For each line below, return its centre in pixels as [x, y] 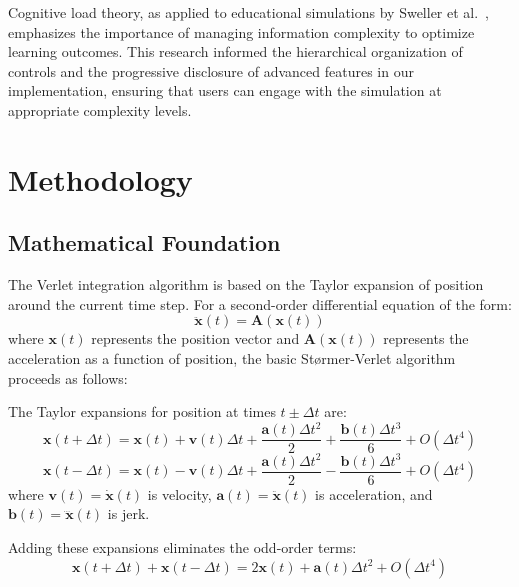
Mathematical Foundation [144, 242]
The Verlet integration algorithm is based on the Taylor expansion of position [246, 284]
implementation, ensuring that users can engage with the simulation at [225, 90]
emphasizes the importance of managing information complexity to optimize [241, 31]
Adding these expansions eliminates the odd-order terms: [182, 547]
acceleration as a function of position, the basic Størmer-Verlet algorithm [232, 357]
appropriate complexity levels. [100, 109]
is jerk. [128, 513]
